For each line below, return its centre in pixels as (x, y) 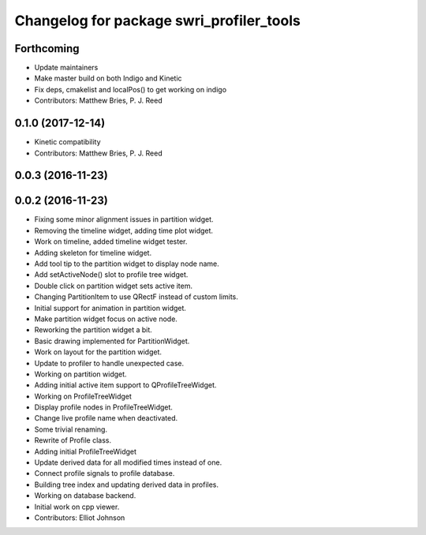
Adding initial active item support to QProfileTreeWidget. (125, 385)
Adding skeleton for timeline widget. (93, 253)
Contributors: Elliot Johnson (80, 518)
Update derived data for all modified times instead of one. (128, 462)
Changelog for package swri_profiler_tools (158, 21)
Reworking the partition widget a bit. (93, 330)
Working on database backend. (85, 496)
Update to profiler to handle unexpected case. (109, 363)
